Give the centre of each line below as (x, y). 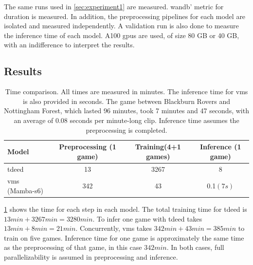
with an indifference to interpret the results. (69, 45)
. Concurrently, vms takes (114, 228)
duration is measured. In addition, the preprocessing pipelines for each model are (125, 16)
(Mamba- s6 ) (25, 191)
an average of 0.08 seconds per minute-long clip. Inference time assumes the (126, 120)
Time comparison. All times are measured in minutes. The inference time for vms (126, 92)
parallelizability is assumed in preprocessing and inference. (91, 257)
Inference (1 (220, 147)
